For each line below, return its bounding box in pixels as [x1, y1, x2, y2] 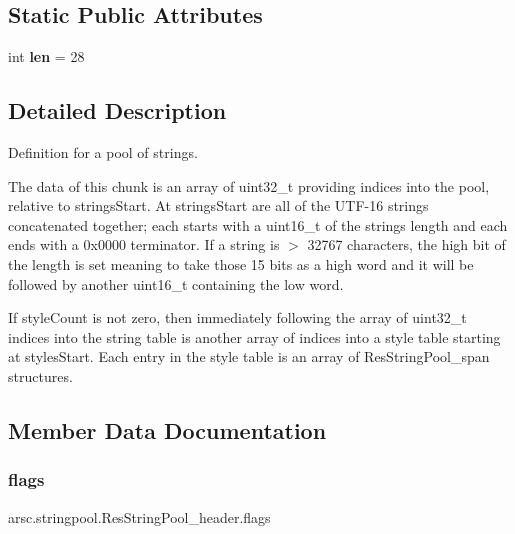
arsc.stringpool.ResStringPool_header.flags [8, 506, 271, 527]
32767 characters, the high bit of [307, 234, 506, 255]
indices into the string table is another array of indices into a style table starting [8, 326, 501, 347]
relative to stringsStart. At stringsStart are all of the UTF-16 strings [8, 195, 429, 216]
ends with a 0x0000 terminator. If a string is [8, 234, 280, 255]
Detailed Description [8, 95, 227, 126]
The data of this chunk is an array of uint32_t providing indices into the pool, [8, 175, 490, 196]
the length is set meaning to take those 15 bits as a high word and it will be [8, 253, 474, 274]
